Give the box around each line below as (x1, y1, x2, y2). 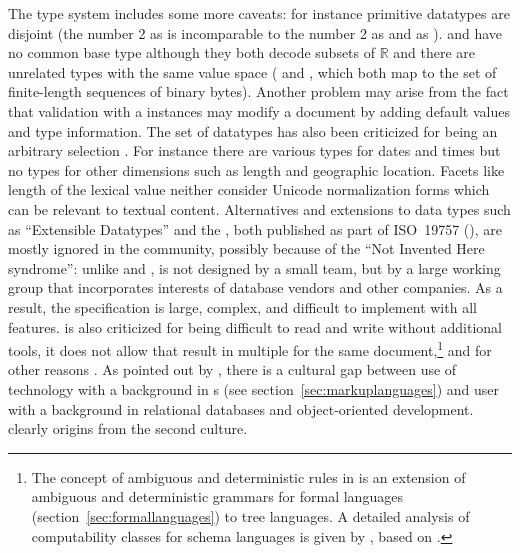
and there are (393, 42, 476, 63)
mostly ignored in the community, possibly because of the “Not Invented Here (8, 238, 485, 259)
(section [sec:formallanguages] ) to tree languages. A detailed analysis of (31, 505, 470, 526)
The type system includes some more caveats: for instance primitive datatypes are (8, 3, 510, 23)
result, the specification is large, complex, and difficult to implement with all (8, 296, 477, 317)
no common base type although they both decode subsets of (8, 42, 376, 63)
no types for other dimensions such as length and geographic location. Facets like (8, 159, 505, 180)
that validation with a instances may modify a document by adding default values (8, 100, 510, 121)
